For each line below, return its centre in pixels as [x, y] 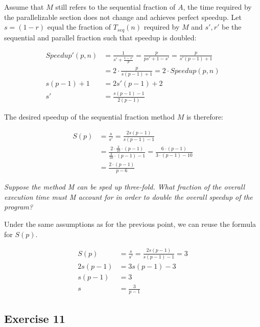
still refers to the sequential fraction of [115, 7]
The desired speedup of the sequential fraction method [89, 116]
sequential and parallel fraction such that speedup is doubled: [100, 37]
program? [19, 207]
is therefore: [205, 116]
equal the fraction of [79, 27]
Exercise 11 [35, 318]
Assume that [24, 7]
